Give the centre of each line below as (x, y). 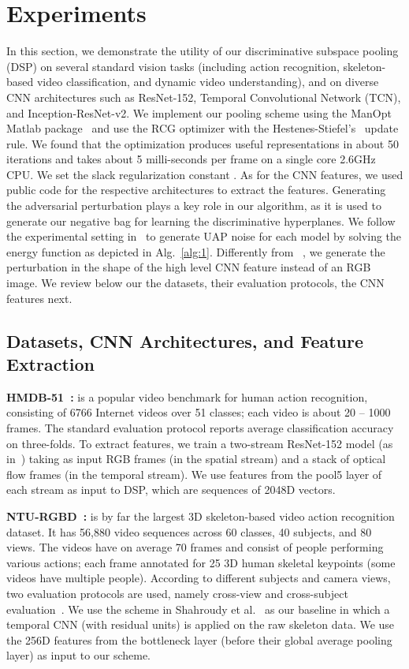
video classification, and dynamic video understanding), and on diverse (208, 82)
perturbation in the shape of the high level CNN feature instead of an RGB (189, 267)
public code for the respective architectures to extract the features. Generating (196, 190)
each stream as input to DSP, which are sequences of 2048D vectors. (171, 490)
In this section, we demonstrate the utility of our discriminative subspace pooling (203, 51)
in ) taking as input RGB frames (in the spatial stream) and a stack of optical (196, 459)
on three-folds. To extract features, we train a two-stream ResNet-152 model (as (200, 443)
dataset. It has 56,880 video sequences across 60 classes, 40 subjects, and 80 (189, 531)
